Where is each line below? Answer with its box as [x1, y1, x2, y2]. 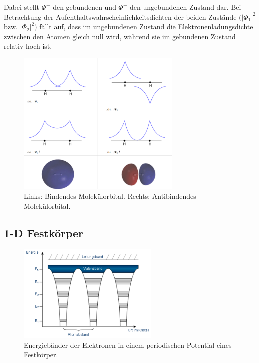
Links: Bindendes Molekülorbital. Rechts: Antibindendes [24, 191, 196, 201]
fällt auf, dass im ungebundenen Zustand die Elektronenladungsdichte [39, 21, 253, 32]
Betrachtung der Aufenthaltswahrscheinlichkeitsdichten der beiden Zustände [4, 11, 237, 22]
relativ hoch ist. [4, 41, 52, 51]
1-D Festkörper [4, 225, 84, 240]
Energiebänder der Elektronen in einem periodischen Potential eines [24, 339, 232, 350]
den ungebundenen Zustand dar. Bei [130, 2, 241, 12]
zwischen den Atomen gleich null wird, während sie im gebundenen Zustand [4, 31, 236, 41]
